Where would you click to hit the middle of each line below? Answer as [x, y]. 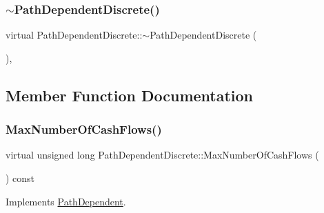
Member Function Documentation [130, 95]
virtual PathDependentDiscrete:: [74, 35]
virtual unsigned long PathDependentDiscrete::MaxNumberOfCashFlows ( [162, 155]
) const [20, 178]
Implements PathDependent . [66, 201]
